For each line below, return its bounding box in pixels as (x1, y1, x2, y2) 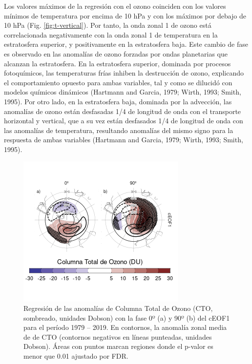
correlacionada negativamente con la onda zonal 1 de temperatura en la (4, 29, 218, 39)
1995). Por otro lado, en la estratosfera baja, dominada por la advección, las (4, 96, 232, 106)
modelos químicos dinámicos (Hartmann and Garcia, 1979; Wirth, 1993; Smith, (4, 87, 241, 97)
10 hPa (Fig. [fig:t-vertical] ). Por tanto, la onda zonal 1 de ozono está (4, 20, 211, 30)
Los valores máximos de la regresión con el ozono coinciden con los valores (4, 1, 226, 11)
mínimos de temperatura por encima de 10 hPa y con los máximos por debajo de (4, 10, 247, 20)
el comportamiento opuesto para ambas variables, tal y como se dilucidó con (4, 77, 232, 87)
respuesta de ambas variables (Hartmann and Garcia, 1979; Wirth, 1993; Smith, (4, 134, 243, 145)
